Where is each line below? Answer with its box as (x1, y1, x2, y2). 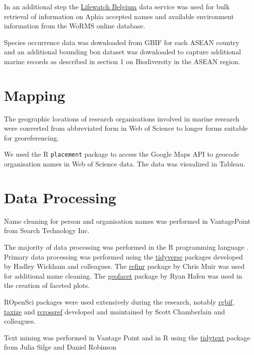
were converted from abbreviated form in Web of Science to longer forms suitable (4, 123, 248, 133)
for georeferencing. (4, 132, 59, 142)
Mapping (4, 85, 65, 105)
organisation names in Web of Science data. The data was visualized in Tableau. (4, 159, 245, 169)
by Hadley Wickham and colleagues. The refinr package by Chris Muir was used (4, 261, 245, 271)
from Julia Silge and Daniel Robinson (4, 342, 117, 352)
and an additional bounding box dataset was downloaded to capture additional (4, 47, 241, 57)
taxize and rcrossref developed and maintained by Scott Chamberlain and (4, 306, 225, 316)
